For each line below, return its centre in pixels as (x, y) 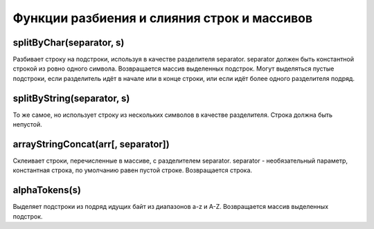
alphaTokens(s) (47, 190)
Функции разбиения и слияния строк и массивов (163, 18)
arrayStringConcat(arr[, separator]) (91, 144)
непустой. (28, 125)
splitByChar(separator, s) (69, 43)
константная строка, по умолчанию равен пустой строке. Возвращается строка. (133, 170)
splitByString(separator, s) (71, 98)
